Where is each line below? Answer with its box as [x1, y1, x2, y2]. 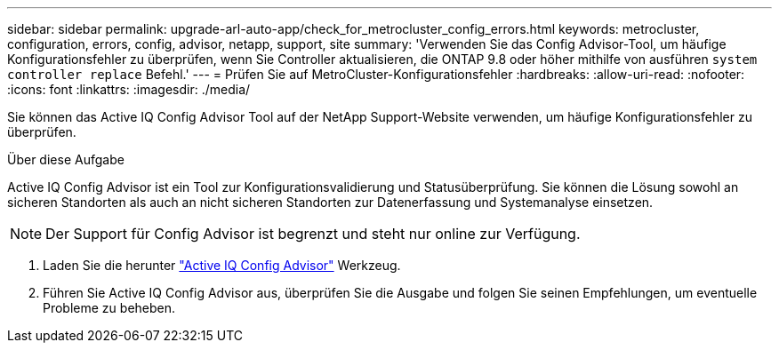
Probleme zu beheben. [43, 300, 176, 315]
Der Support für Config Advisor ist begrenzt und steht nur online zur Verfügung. [45, 225, 581, 243]
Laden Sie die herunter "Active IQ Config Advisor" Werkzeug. [43, 258, 401, 273]
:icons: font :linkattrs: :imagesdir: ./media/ [7, 82, 251, 97]
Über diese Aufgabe [7, 152, 124, 167]
